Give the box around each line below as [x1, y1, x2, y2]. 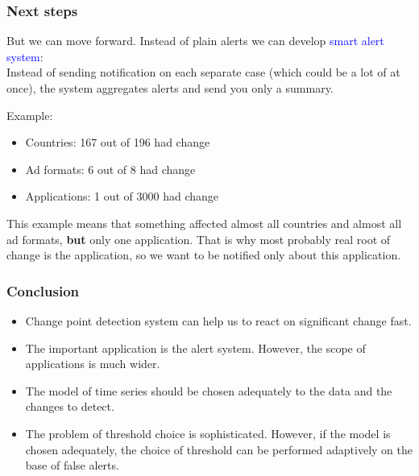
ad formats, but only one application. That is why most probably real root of [6, 230, 391, 247]
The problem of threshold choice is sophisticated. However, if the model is [25, 424, 391, 441]
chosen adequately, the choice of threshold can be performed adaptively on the [25, 441, 413, 457]
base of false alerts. [25, 457, 119, 474]
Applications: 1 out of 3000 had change [25, 188, 219, 205]
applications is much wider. [25, 355, 160, 372]
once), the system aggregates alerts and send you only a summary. [6, 80, 334, 96]
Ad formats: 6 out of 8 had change [25, 160, 196, 177]
